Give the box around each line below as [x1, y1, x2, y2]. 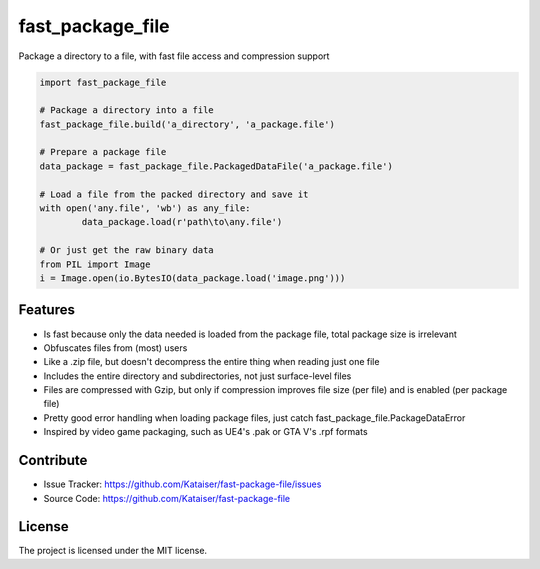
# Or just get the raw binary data [39, 245, 214, 256]
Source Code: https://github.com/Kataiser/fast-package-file [43, 492, 291, 504]
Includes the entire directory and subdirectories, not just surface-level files [43, 370, 352, 382]
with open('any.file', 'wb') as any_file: [39, 203, 251, 214]
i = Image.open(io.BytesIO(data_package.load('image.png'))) [39, 273, 346, 284]
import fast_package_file [39, 76, 167, 88]
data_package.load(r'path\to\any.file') [81, 216, 283, 228]
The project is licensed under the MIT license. [18, 545, 208, 557]
